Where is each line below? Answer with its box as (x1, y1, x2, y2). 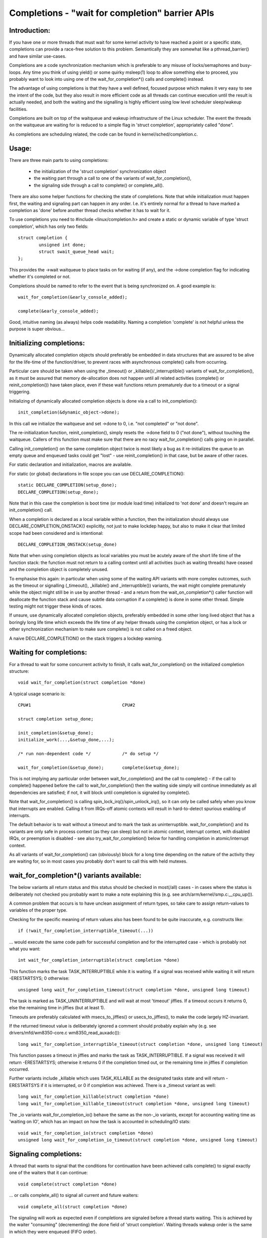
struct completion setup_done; (18, 716, 94, 722)
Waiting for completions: (9, 648, 88, 657)
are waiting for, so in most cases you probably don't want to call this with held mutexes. (9, 858, 188, 864)
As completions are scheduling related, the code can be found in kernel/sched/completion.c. (9, 131, 198, 137)
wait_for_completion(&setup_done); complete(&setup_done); (18, 765, 180, 770)
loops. (9, 69, 22, 75)
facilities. (9, 106, 28, 112)
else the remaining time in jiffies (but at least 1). (9, 1005, 105, 1011)
